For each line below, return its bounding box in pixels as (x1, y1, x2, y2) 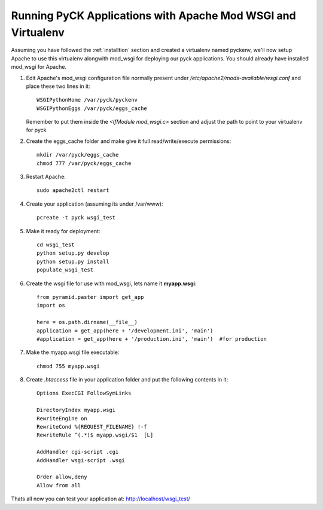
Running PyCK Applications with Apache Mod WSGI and (11, 9, 296, 22)
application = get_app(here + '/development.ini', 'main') (36, 327, 214, 334)
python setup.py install (36, 258, 109, 265)
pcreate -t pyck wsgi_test (36, 214, 116, 221)
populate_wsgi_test (36, 267, 94, 273)
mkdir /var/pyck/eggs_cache (36, 151, 119, 158)
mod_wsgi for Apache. (11, 63, 67, 71)
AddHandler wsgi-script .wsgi (36, 457, 126, 463)
